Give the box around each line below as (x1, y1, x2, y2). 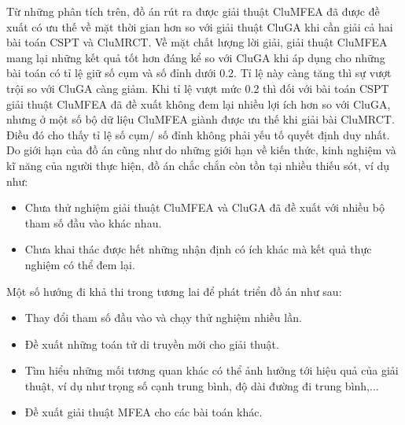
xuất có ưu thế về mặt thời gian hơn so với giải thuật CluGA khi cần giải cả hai (6, 18, 393, 35)
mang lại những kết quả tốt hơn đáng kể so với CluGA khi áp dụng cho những (6, 49, 385, 65)
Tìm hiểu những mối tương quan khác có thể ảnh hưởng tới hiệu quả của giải (24, 362, 399, 379)
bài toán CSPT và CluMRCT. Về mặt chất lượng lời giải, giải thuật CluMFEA (6, 34, 388, 50)
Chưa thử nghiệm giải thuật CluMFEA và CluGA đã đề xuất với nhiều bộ (24, 199, 385, 216)
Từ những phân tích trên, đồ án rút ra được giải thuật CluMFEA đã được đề (6, 3, 380, 19)
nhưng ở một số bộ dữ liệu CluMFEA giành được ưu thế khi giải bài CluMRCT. (6, 111, 395, 128)
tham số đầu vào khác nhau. (24, 214, 162, 231)
